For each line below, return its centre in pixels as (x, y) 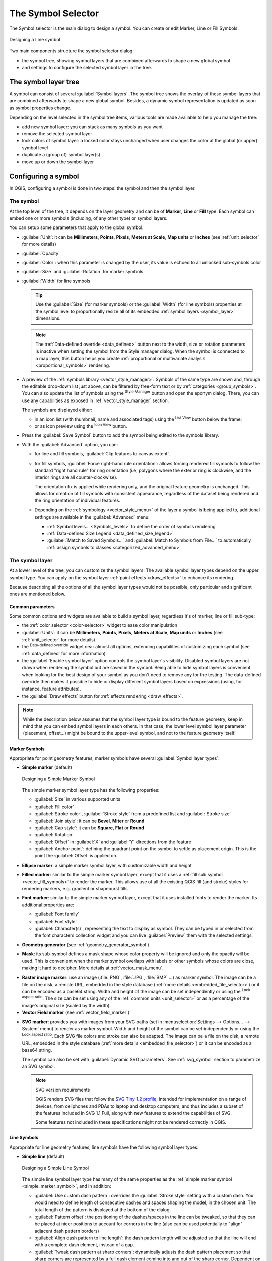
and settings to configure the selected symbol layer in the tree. (87, 68)
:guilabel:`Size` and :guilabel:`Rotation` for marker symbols (83, 272)
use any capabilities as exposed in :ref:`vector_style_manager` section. (95, 400)
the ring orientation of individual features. (78, 501)
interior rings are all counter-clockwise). (76, 477)
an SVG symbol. (39, 1066)
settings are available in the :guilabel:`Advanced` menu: (92, 517)
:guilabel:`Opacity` (41, 253)
